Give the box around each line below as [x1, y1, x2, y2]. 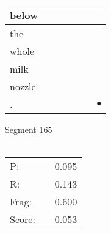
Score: [10, 212, 35, 227]
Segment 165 [5, 123, 52, 135]
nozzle [10, 79, 36, 93]
